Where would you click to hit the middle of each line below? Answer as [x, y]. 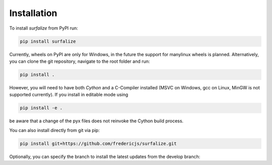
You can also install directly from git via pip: [55, 130]
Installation [33, 13]
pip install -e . [41, 108]
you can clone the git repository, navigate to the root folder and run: [80, 61]
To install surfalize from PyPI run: [44, 28]
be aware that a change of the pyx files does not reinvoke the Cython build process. [96, 121]
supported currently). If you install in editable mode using [69, 95]
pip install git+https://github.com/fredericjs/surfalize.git [98, 143]
